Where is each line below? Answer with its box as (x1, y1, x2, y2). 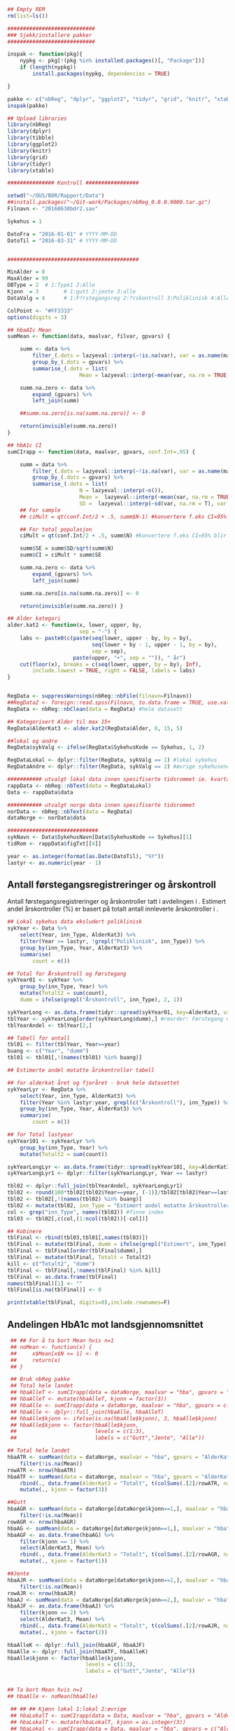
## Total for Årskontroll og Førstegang (7, 970, 127, 977)
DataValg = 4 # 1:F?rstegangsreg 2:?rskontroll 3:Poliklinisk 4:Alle (7, 294, 230, 301)
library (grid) (7, 154, 49, 161)
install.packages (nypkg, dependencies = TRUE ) (32, 70, 171, 77)
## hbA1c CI (7, 442, 42, 449)
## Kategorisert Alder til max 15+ (7, 718, 111, 725)
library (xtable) (7, 167, 55, 174)
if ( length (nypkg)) (20, 64, 77, 71)
